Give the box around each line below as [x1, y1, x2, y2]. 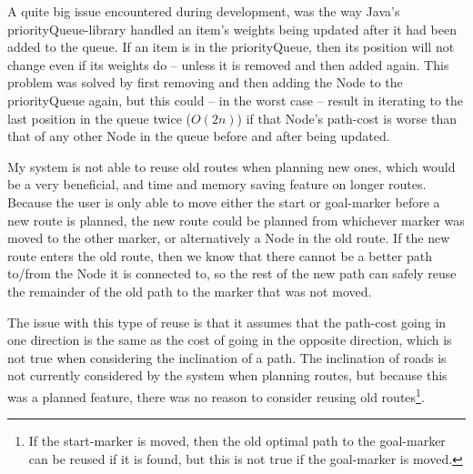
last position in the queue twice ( [7, 108, 191, 127]
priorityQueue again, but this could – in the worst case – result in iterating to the [7, 90, 464, 109]
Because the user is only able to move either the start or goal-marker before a [7, 192, 440, 211]
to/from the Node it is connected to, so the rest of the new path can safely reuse [7, 264, 457, 283]
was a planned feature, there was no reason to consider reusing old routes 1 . [7, 384, 425, 406]
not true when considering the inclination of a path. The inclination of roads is [7, 348, 447, 367]
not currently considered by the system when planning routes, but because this [7, 366, 448, 385]
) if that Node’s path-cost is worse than [236, 108, 457, 127]
